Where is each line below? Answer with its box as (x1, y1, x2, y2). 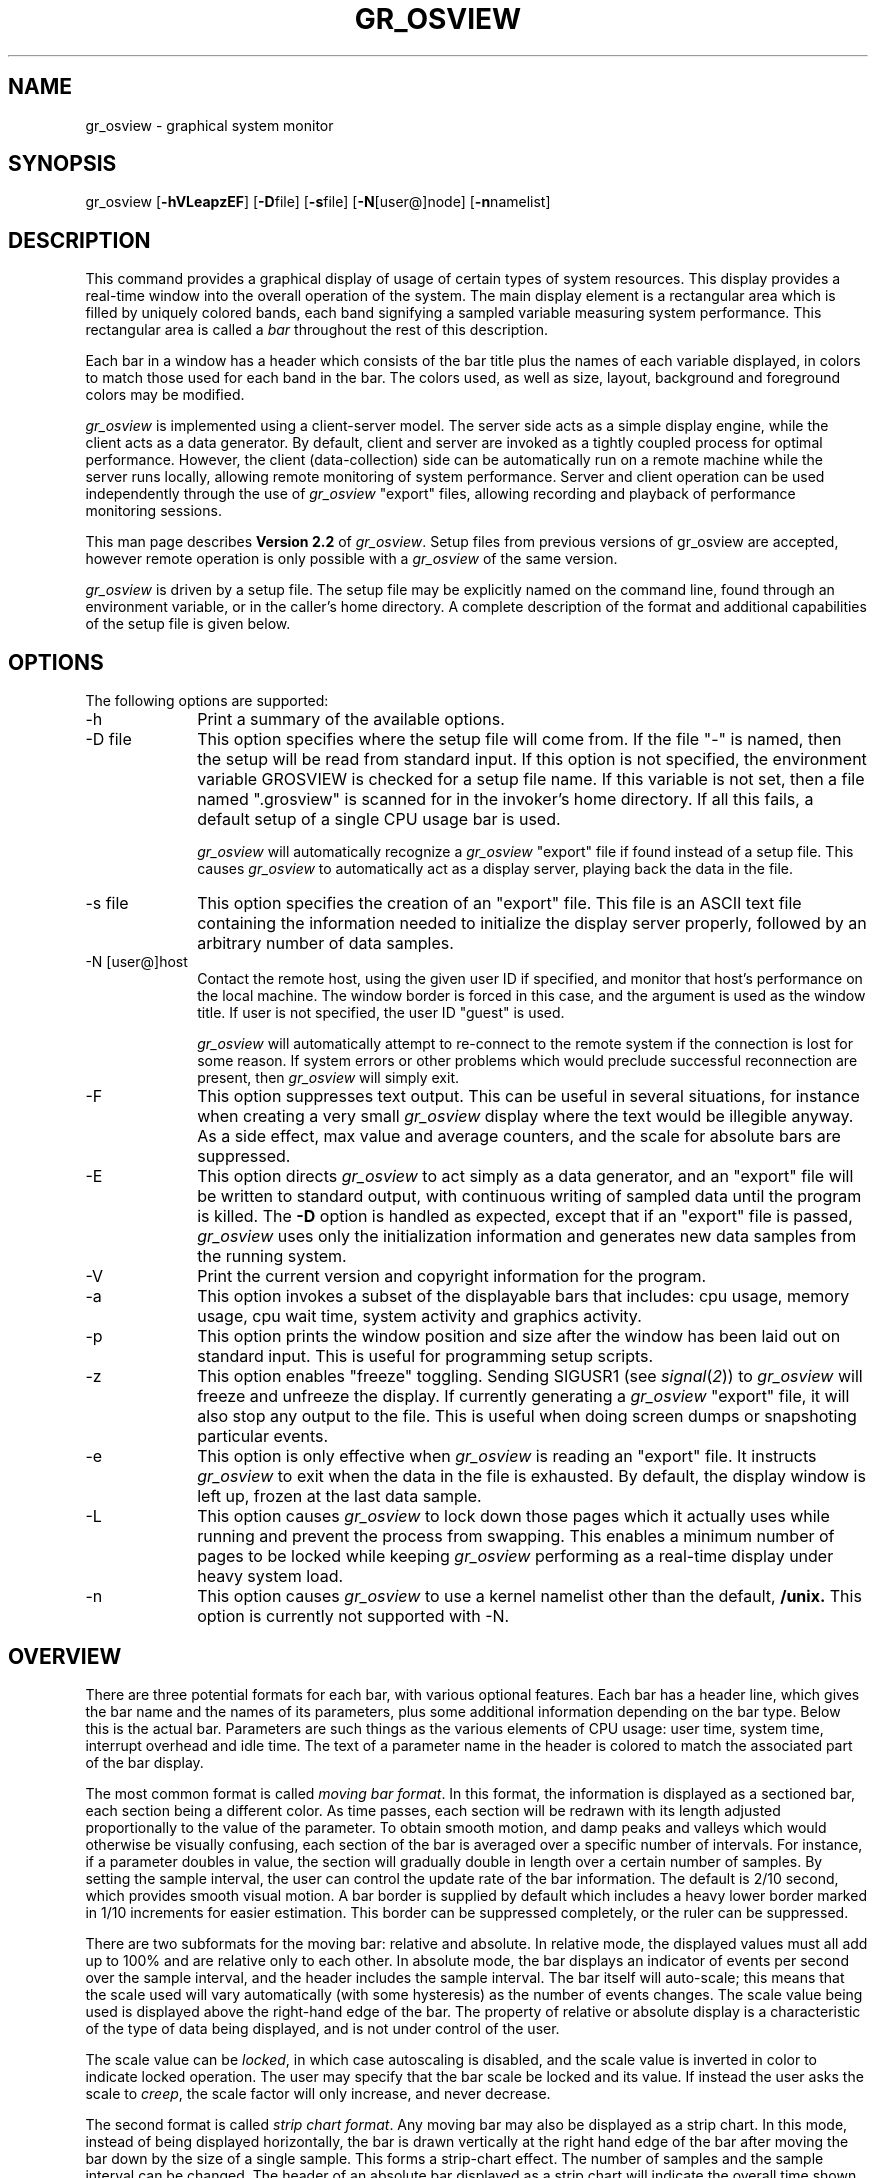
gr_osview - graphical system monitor (85, 116, 334, 134)
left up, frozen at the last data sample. (197, 1486, 482, 1507)
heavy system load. (197, 1566, 344, 1587)
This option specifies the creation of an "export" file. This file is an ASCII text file (197, 893, 802, 914)
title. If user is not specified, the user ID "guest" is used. (197, 1004, 565, 1022)
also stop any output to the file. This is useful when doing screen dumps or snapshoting (197, 1406, 857, 1427)
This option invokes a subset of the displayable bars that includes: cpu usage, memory (197, 1286, 850, 1307)
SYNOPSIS (8, 151, 117, 177)
